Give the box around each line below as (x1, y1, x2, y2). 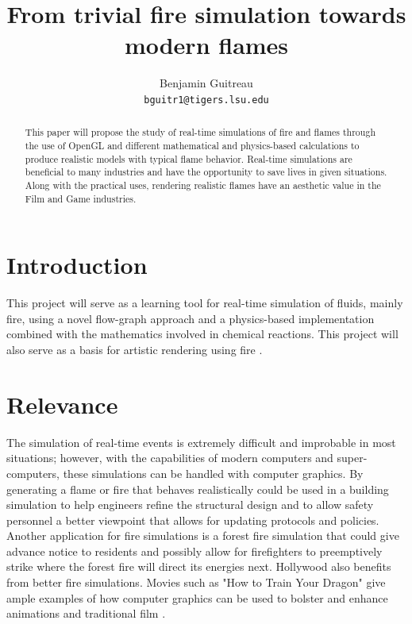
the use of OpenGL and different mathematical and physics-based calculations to (25, 139, 360, 152)
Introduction (6, 248, 148, 281)
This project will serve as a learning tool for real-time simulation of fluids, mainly (6, 295, 403, 311)
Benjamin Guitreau (160, 75, 253, 91)
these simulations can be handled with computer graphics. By (63, 464, 364, 481)
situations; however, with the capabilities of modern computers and (6, 449, 333, 466)
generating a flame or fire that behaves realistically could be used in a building (6, 480, 389, 497)
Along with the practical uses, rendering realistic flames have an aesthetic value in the (25, 178, 381, 191)
